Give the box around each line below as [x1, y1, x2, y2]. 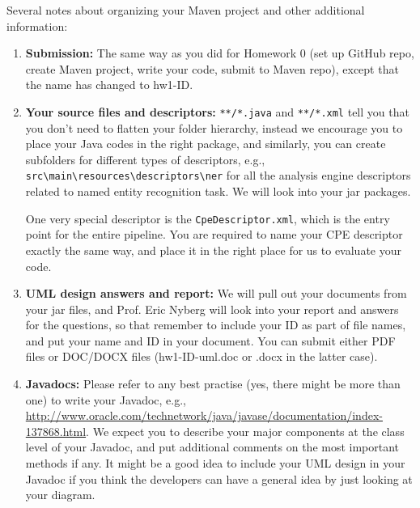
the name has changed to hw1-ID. [25, 76, 193, 93]
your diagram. [25, 486, 95, 503]
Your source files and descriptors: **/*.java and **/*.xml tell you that [25, 103, 409, 120]
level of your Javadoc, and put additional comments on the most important [25, 438, 400, 455]
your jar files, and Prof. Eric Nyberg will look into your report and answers [25, 300, 399, 317]
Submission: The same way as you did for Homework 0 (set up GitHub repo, [25, 44, 414, 61]
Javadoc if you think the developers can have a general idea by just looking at [25, 470, 413, 487]
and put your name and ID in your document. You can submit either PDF [25, 332, 396, 349]
